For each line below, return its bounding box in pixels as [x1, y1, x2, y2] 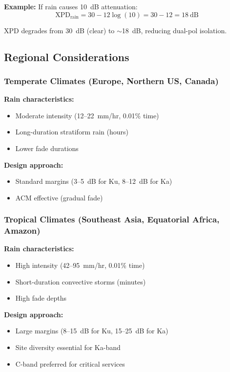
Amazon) [4, 224, 41, 237]
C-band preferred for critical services [15, 358, 125, 369]
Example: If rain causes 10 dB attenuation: [4, 1, 138, 11]
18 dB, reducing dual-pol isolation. [122, 25, 227, 35]
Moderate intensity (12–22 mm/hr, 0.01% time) [15, 110, 159, 120]
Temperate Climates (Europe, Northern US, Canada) [4, 74, 219, 87]
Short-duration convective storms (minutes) [15, 276, 146, 286]
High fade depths [15, 293, 67, 303]
